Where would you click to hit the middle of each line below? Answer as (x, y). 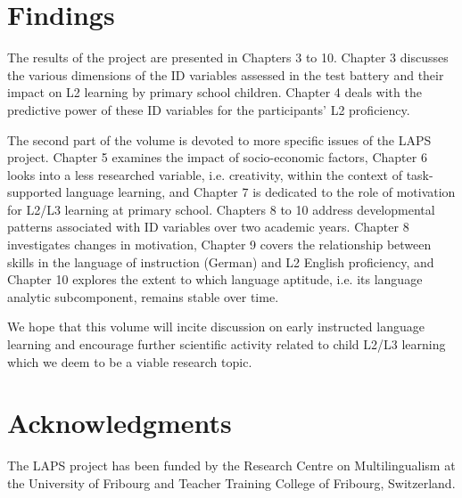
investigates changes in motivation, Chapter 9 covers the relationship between (219, 245)
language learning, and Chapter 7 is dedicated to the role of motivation (260, 192)
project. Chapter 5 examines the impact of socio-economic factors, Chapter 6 (217, 157)
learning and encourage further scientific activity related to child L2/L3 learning (227, 344)
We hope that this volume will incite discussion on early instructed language (216, 327)
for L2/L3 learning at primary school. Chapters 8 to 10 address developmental (221, 209)
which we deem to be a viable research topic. (130, 361)
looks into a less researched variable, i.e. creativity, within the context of (205, 174)
